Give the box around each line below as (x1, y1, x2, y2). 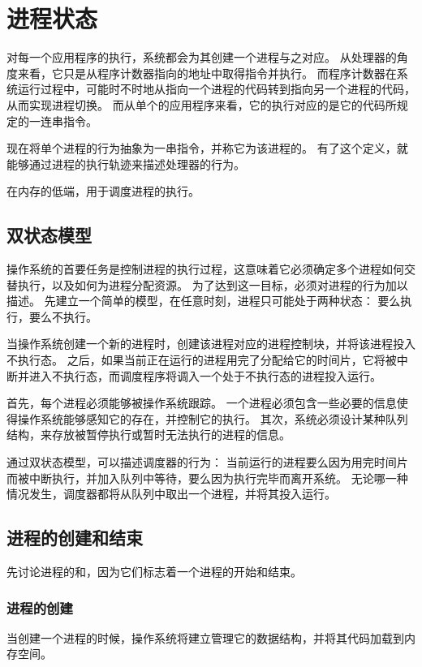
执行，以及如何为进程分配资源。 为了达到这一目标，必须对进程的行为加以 (17, 276, 408, 293)
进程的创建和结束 (6, 525, 143, 550)
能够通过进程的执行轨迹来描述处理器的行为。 (6, 155, 245, 172)
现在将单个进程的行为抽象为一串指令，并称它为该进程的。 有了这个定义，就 (6, 140, 408, 157)
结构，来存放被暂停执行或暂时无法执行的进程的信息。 (6, 426, 291, 443)
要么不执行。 (28, 308, 97, 325)
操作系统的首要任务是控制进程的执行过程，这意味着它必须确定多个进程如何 (6, 260, 404, 278)
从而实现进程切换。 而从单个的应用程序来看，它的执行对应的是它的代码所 (6, 96, 397, 113)
